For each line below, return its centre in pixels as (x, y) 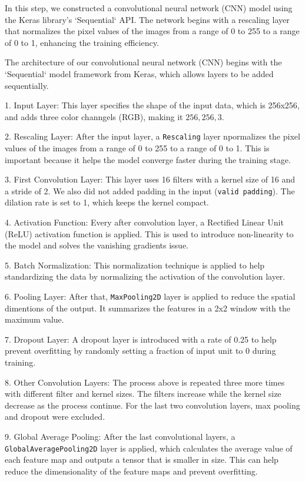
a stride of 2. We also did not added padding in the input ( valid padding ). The (150, 190)
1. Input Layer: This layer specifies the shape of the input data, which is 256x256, (152, 105)
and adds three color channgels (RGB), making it (94, 116)
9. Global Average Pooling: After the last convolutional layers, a (120, 436)
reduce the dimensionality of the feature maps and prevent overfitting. (131, 471)
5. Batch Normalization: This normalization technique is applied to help (135, 265)
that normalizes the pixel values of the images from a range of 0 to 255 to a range (152, 31)
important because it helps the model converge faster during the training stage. (148, 159)
